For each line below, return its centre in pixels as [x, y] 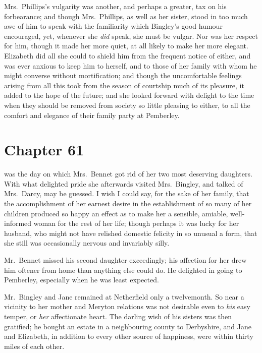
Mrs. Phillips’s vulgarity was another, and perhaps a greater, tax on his [115, 6]
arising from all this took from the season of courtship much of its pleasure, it [124, 85]
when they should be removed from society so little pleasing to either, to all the [127, 105]
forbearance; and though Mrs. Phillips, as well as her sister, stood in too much [126, 16]
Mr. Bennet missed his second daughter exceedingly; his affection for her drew [125, 260]
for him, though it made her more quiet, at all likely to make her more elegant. [126, 46]
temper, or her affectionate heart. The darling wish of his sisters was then [118, 316]
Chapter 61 [44, 150]
